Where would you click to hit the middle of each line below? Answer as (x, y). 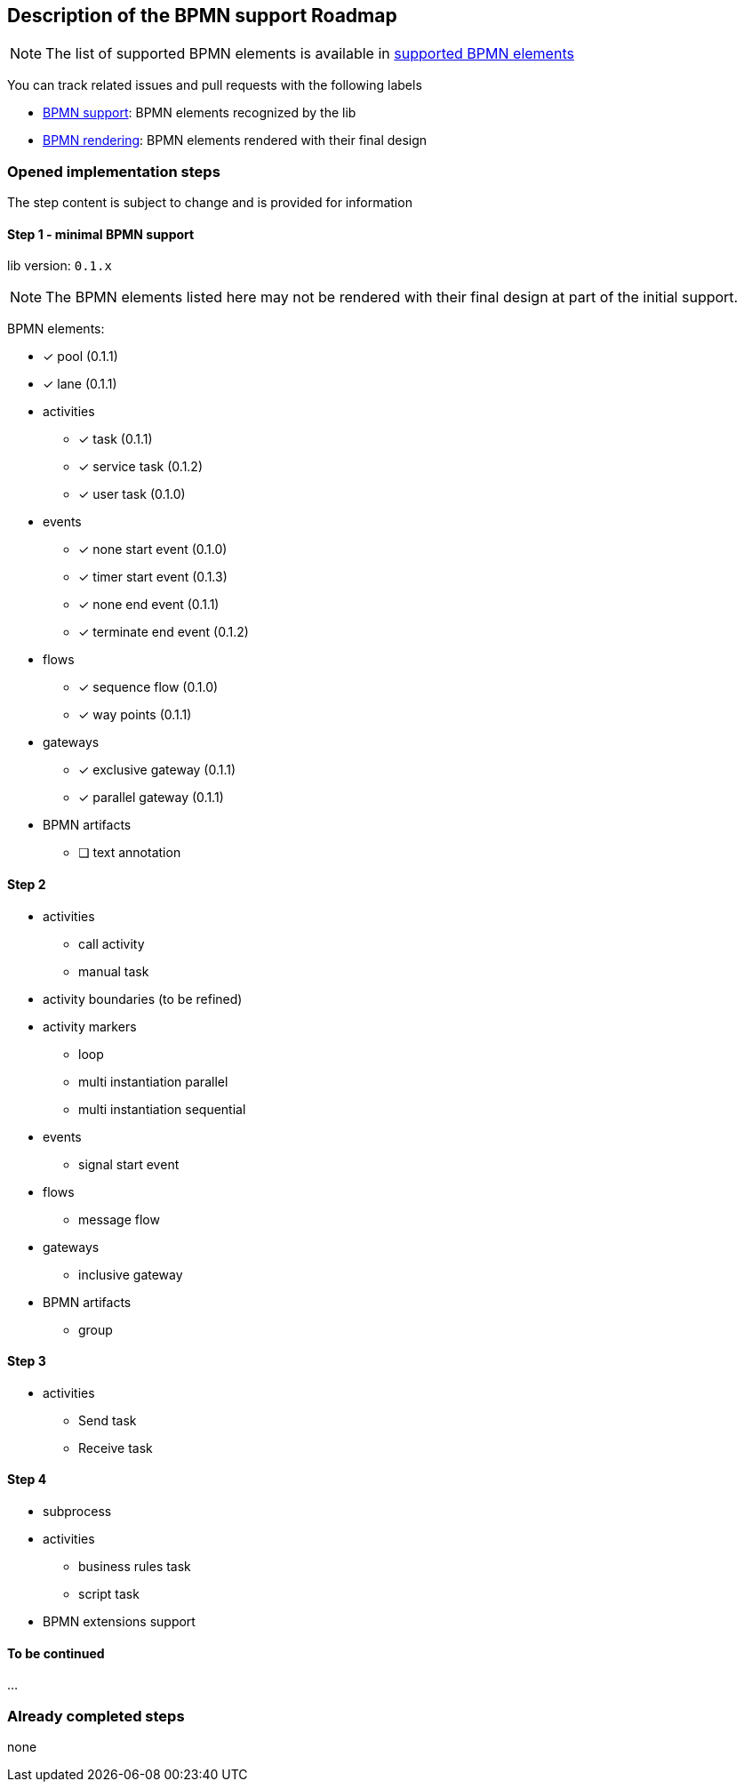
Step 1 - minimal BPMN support (101, 234)
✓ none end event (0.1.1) (149, 605)
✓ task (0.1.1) (116, 439)
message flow (119, 1219)
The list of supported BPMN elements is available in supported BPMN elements (310, 54)
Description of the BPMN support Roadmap (202, 16)
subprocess (77, 1512)
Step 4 (27, 1480)
